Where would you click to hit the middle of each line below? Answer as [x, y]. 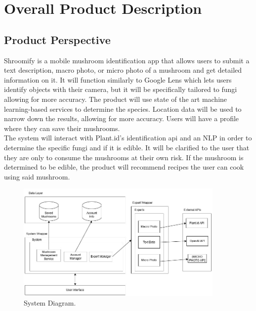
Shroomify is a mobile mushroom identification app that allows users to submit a [127, 60]
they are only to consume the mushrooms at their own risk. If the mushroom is [124, 157]
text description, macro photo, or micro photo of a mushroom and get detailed [123, 70]
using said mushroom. [37, 176]
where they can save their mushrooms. [62, 128]
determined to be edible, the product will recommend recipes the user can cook [124, 167]
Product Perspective [57, 39]
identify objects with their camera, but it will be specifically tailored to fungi [121, 89]
